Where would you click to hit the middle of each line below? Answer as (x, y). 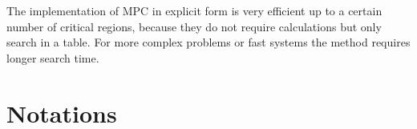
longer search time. (53, 57)
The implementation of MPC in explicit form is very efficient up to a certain (194, 10)
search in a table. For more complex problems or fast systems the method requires (208, 42)
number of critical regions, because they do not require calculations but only (194, 26)
